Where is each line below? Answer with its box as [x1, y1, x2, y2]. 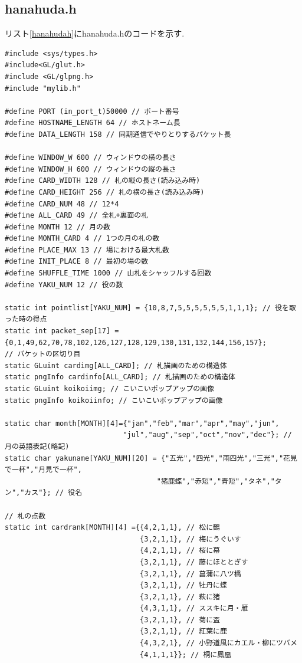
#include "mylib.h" [5, 84, 81, 93]
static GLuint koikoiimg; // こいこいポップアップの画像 [5, 385, 215, 393]
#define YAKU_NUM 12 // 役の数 [5, 280, 123, 289]
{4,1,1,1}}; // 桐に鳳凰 [140, 650, 232, 659]
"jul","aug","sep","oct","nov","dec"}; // [123, 431, 292, 439]
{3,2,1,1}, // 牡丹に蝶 [140, 581, 227, 590]
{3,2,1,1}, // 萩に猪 [140, 592, 220, 601]
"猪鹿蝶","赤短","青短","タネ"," [156, 477, 275, 485]
